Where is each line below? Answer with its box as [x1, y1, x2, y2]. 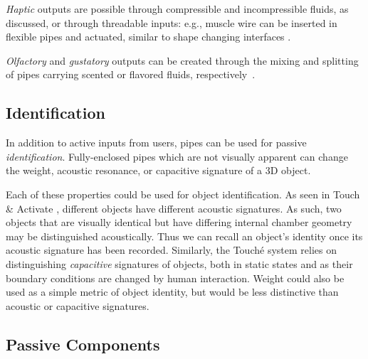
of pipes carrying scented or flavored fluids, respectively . [6, 67, 256, 82]
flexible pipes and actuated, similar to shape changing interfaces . [6, 29, 291, 44]
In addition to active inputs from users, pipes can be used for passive [6, 135, 307, 150]
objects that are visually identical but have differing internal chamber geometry [6, 215, 352, 230]
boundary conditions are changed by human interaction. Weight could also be [6, 270, 345, 285]
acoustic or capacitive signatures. [6, 298, 149, 313]
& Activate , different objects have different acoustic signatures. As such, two [6, 200, 342, 215]
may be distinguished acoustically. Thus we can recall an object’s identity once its [6, 228, 363, 243]
